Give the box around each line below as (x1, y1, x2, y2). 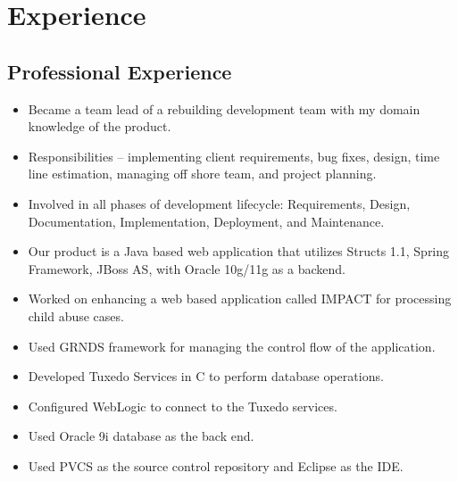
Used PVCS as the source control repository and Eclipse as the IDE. (28, 456, 404, 475)
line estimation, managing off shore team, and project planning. (28, 164, 377, 183)
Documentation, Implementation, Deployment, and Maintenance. (28, 211, 385, 230)
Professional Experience (7, 57, 232, 85)
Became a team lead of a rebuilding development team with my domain (28, 99, 421, 118)
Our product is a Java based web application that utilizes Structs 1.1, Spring (28, 242, 450, 261)
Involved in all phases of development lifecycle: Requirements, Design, (28, 194, 411, 212)
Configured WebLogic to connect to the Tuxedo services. (28, 396, 337, 415)
